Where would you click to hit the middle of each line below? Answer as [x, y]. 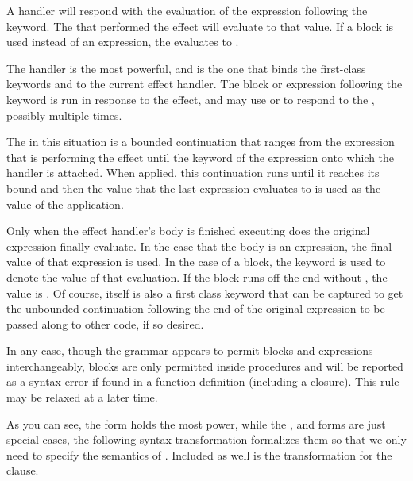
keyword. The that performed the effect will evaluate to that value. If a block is [200, 26]
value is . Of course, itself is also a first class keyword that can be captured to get [205, 292]
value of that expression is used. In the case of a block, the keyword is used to [196, 262]
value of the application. [65, 204]
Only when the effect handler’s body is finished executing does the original [188, 231]
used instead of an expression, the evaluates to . [123, 42]
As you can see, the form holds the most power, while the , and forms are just [196, 423]
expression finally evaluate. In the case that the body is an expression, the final [199, 246]
